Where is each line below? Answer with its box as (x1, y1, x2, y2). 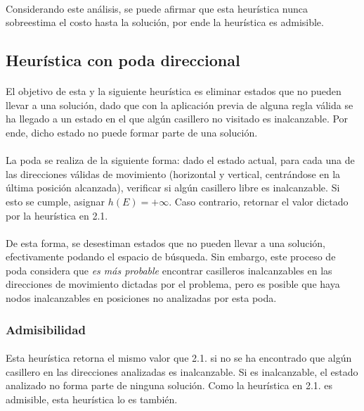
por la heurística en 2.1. (6, 208, 108, 222)
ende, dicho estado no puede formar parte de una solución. (6, 125, 258, 139)
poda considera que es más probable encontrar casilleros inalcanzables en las (6, 263, 332, 277)
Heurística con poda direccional (6, 49, 240, 71)
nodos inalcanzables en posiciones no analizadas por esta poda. (6, 291, 277, 305)
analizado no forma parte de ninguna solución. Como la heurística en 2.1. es (6, 378, 333, 393)
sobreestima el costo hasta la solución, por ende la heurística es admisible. (6, 15, 324, 30)
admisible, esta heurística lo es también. (6, 391, 178, 406)
